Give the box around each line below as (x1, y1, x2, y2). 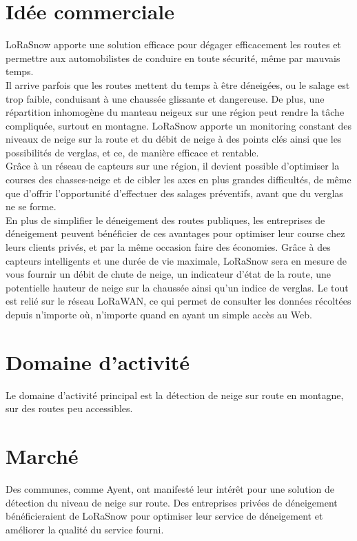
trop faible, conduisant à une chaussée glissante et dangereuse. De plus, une (6, 91, 325, 105)
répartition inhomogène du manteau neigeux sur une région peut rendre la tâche (6, 105, 345, 119)
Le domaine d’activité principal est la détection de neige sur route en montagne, (6, 387, 344, 402)
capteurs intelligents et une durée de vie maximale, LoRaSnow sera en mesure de (6, 253, 347, 267)
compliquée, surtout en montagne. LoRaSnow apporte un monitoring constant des (6, 118, 352, 132)
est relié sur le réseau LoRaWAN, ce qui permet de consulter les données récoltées (6, 294, 351, 308)
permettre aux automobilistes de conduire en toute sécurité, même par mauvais (6, 50, 340, 65)
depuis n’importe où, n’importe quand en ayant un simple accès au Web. (6, 307, 312, 321)
